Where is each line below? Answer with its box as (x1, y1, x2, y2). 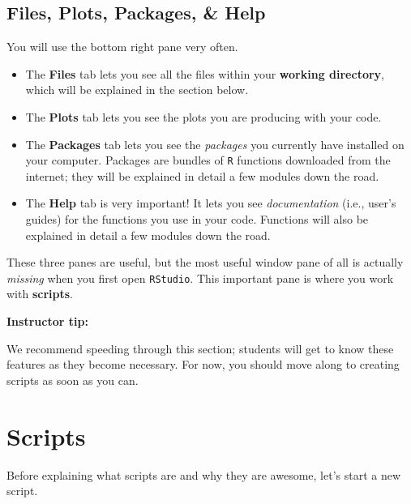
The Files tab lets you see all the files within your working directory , (25, 65, 384, 82)
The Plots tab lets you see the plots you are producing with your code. (25, 108, 382, 125)
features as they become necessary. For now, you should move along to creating (6, 356, 400, 373)
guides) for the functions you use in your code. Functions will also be (25, 211, 369, 228)
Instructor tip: (6, 313, 88, 330)
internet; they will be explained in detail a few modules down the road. (25, 167, 379, 184)
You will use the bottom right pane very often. (6, 38, 238, 55)
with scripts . (6, 285, 73, 302)
